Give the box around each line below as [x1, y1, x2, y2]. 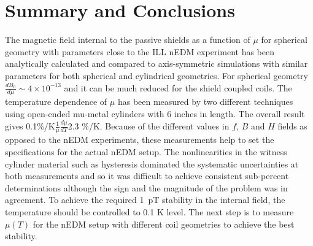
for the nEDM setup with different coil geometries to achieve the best [33, 217, 295, 230]
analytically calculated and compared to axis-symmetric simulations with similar [5, 57, 308, 70]
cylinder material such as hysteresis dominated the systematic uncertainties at [5, 157, 299, 170]
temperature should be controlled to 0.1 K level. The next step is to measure [5, 205, 294, 218]
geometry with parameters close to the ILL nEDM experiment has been [5, 45, 275, 58]
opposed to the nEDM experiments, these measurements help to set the [5, 133, 274, 146]
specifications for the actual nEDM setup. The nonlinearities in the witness [5, 145, 287, 158]
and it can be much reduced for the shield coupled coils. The [64, 81, 292, 94]
